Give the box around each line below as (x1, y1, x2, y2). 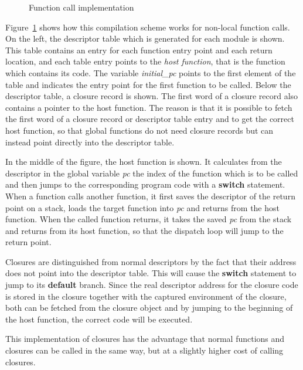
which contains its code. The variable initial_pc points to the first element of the (5, 66, 296, 79)
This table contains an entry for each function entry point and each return (5, 43, 273, 56)
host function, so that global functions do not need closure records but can (5, 124, 274, 136)
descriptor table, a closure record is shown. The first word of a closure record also (5, 90, 298, 102)
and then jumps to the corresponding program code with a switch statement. (5, 178, 285, 191)
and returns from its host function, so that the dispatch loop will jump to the (5, 224, 284, 236)
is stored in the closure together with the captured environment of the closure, (5, 290, 287, 302)
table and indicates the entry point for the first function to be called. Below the (5, 78, 291, 90)
